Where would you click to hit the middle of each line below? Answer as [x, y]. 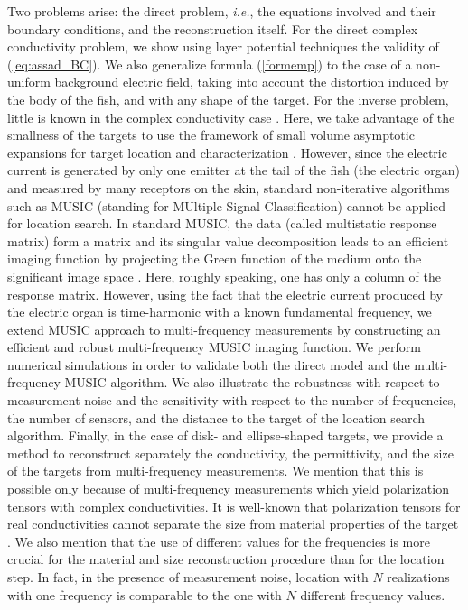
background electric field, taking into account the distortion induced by [252, 82]
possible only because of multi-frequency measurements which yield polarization [228, 489]
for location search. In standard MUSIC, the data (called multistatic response [222, 223]
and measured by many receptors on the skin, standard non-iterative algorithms [229, 187]
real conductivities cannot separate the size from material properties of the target [233, 524]
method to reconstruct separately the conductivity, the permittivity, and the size [230, 453]
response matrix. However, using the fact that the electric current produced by [225, 294]
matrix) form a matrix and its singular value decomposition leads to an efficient [228, 240]
